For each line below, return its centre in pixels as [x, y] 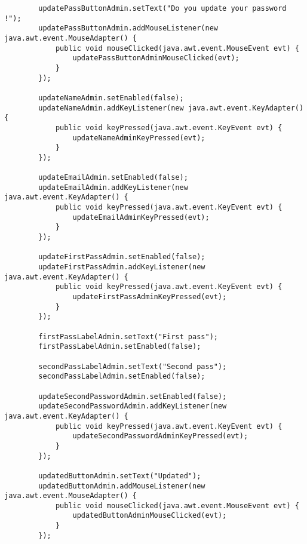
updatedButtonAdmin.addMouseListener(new [122, 486]
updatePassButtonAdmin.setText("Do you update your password [162, 8]
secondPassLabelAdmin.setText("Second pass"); [133, 366]
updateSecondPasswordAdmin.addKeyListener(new [133, 406]
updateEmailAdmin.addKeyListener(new [113, 187]
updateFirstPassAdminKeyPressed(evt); [150, 297]
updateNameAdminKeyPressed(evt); [139, 138]
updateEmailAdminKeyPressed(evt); [141, 217]
